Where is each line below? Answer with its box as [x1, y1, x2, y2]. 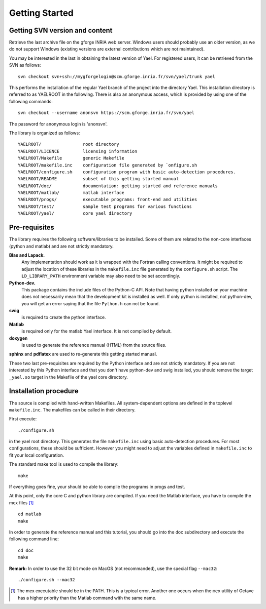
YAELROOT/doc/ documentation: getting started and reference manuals [18, 183, 218, 189]
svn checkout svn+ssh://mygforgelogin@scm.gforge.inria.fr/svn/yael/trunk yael [18, 74, 215, 79]
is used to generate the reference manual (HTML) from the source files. [21, 342, 166, 348]
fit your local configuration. [9, 452, 64, 458]
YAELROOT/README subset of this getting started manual [18, 176, 179, 182]
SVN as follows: [9, 62, 41, 68]
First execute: [9, 416, 37, 422]
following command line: [9, 536, 59, 542]
